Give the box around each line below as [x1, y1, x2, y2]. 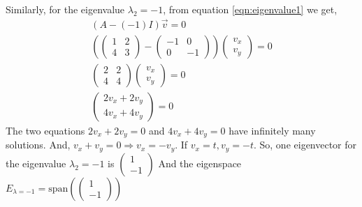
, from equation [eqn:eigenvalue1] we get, [163, 2, 338, 16]
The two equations [6, 123, 85, 137]
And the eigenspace [158, 155, 242, 170]
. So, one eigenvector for [253, 137, 357, 152]
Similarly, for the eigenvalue [6, 2, 125, 16]
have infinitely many [229, 123, 316, 137]
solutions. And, [6, 137, 71, 152]
